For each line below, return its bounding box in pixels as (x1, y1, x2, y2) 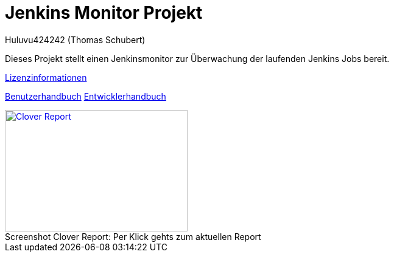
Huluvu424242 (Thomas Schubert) (5, 34, 146, 45)
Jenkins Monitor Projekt (5, 2, 203, 23)
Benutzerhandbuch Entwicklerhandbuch (5, 91, 166, 101)
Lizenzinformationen (5, 72, 87, 83)
